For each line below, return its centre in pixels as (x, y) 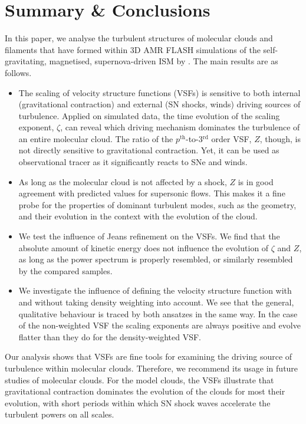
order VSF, (231, 138)
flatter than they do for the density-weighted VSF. (110, 336)
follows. (18, 72)
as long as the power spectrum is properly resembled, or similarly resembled (156, 259)
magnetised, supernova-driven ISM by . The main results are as (164, 61)
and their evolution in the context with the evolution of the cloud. (138, 216)
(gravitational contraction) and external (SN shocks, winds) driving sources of (159, 104)
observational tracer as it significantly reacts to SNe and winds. (133, 162)
